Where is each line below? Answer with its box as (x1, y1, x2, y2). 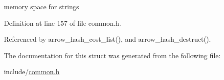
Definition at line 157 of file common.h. (4, 17, 121, 28)
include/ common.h (4, 66, 60, 77)
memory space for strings (4, 1, 79, 11)
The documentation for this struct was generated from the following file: (4, 50, 221, 60)
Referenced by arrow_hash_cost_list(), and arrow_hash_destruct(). (4, 34, 211, 44)
